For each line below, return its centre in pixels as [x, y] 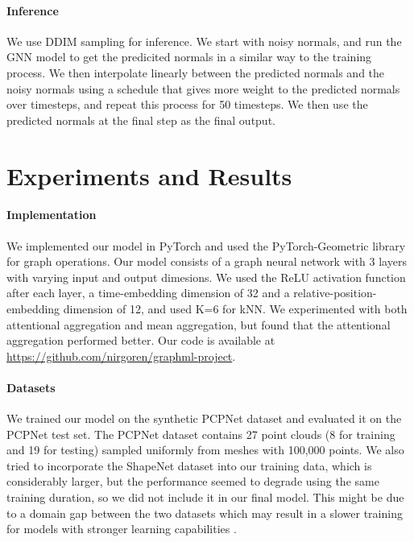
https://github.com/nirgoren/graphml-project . [121, 356]
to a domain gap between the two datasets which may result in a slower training [205, 513]
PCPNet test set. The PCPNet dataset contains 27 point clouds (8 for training [201, 434]
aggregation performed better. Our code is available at [141, 340]
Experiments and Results [149, 175]
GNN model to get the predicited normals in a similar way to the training [189, 57]
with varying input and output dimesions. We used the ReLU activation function [206, 277]
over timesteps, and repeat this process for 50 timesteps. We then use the [187, 104]
